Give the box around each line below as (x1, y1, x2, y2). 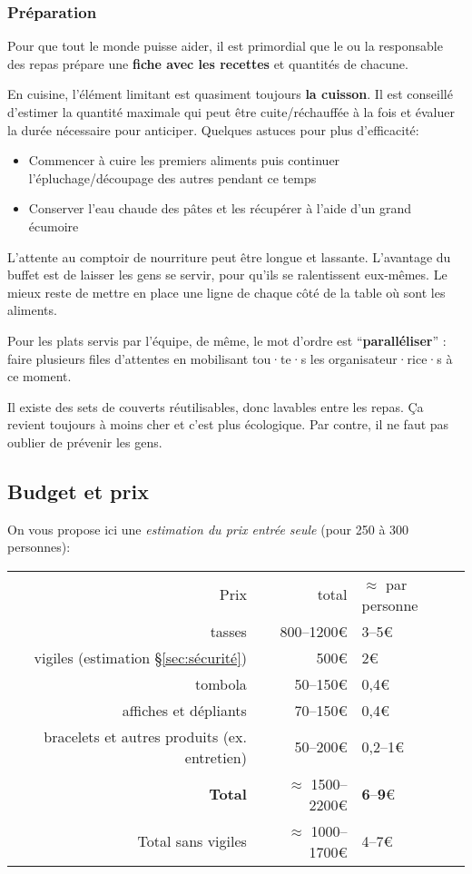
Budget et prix (7, 476, 149, 505)
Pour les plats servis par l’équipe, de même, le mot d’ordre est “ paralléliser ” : (7, 330, 447, 349)
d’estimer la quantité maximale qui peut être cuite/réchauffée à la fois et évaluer (7, 103, 455, 121)
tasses (210, 620, 247, 642)
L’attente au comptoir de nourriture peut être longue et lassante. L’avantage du (7, 247, 451, 266)
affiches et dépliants (122, 699, 247, 721)
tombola (194, 673, 247, 694)
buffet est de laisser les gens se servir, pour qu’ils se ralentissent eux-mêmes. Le (7, 265, 447, 284)
